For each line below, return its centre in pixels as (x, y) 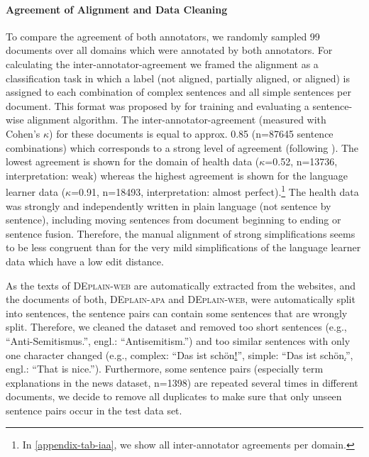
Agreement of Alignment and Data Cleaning (117, 9)
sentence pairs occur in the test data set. (94, 410)
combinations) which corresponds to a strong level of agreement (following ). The (182, 147)
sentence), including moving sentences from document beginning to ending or (174, 220)
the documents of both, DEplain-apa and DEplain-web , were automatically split (181, 299)
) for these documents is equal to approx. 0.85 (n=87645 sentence (191, 133)
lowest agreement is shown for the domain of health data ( (133, 161)
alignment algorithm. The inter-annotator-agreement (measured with (177, 120)
